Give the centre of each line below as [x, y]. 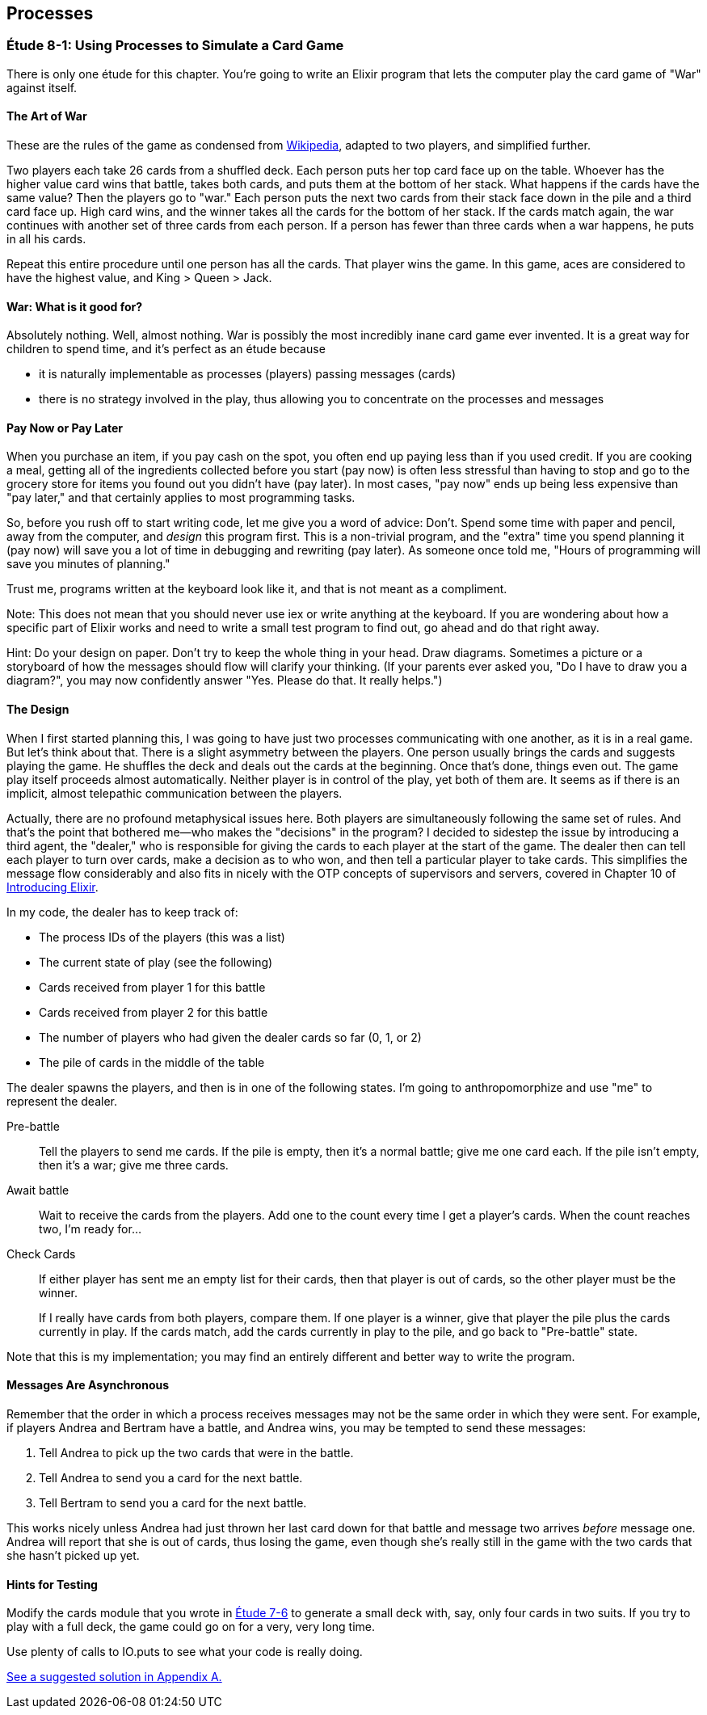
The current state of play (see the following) [156, 962]
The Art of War [47, 116]
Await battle [38, 1190]
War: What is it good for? [75, 306]
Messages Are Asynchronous [88, 1385]
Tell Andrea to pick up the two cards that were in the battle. [196, 1452]
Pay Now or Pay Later [65, 428]
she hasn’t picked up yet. [73, 1555]
